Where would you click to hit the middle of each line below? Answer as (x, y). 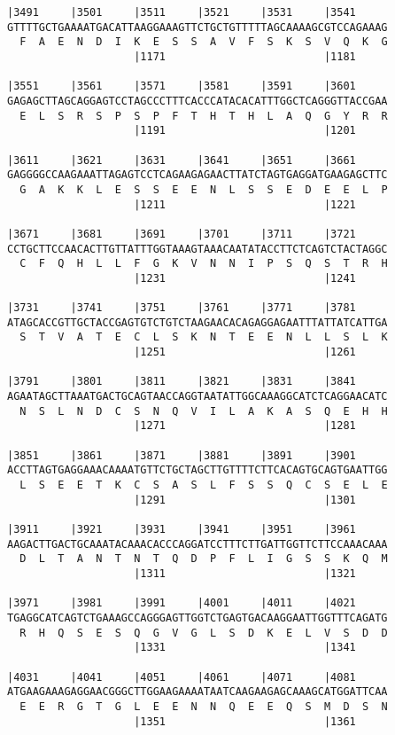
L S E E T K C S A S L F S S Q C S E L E (204, 485)
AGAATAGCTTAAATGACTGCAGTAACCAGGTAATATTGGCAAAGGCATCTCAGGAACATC (197, 397)
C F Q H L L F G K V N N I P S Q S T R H (204, 264)
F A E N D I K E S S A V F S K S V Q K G (204, 42)
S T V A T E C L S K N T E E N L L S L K (204, 337)
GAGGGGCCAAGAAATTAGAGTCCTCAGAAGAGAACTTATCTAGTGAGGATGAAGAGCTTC (197, 175)
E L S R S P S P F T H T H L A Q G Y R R (204, 116)
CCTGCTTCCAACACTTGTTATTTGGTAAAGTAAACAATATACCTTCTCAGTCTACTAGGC (197, 249)
